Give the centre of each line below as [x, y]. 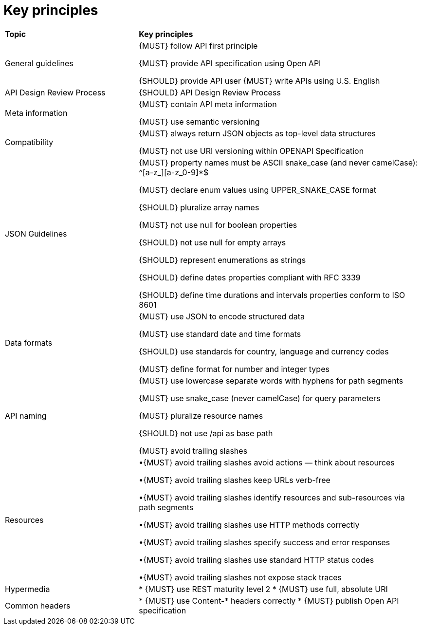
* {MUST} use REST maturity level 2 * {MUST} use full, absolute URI [263, 589]
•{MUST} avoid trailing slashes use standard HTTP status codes [256, 560]
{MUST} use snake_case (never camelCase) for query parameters [260, 398]
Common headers [38, 605]
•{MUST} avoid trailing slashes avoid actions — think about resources [267, 462]
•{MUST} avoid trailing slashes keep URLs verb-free [235, 480]
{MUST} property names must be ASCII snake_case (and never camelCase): [278, 162]
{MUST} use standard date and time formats [220, 334]
